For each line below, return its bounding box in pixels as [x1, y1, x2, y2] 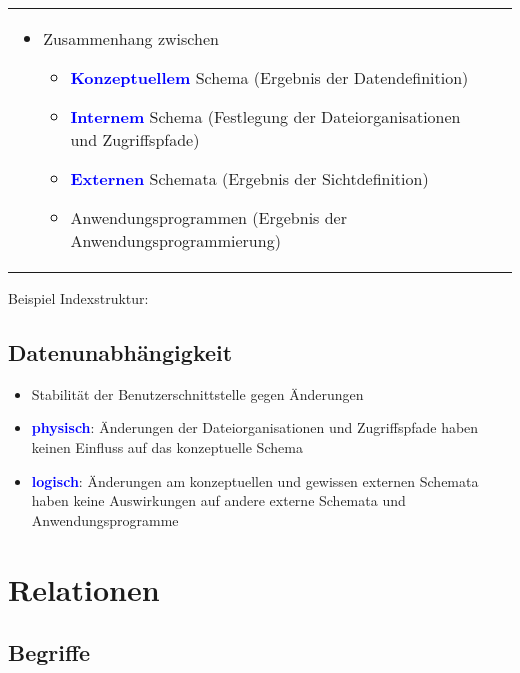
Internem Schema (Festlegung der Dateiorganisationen [70, 105, 461, 128]
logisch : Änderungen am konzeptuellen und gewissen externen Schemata [31, 470, 479, 491]
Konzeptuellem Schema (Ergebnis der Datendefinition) [70, 66, 469, 89]
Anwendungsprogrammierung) [70, 229, 281, 252]
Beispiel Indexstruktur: [8, 288, 149, 308]
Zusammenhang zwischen [43, 27, 219, 50]
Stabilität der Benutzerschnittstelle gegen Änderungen [31, 383, 364, 404]
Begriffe [8, 637, 91, 668]
